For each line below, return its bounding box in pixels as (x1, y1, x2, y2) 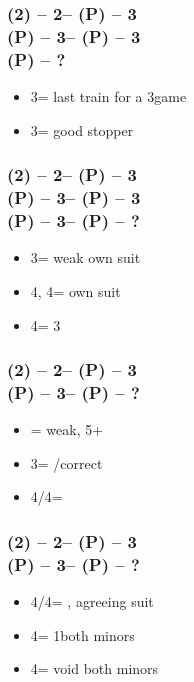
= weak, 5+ (30, 419, 104, 440)
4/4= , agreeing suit (30, 591, 154, 612)
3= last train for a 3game (30, 86, 187, 107)
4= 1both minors (30, 624, 135, 645)
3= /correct (30, 452, 103, 473)
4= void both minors (30, 658, 159, 679)
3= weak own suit (30, 247, 141, 268)
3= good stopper (30, 119, 134, 140)
